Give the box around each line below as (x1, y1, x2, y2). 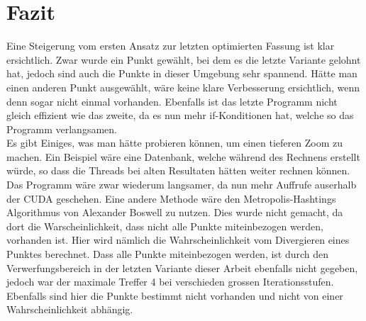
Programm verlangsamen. (6, 121, 117, 136)
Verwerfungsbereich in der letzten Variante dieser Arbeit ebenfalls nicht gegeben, (6, 260, 358, 275)
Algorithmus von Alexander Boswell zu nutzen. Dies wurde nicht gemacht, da (6, 205, 343, 220)
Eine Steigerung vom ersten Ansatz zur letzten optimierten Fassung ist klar (6, 38, 335, 53)
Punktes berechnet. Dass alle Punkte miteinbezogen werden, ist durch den (6, 247, 329, 261)
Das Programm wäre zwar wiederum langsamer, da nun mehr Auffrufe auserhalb (6, 177, 357, 192)
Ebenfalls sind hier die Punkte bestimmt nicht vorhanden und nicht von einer (6, 288, 343, 303)
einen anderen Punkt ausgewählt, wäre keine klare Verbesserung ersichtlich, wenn (6, 79, 360, 94)
